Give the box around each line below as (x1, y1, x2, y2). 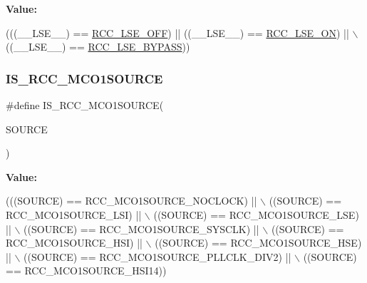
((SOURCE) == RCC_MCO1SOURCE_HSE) (155, 235, 362, 250)
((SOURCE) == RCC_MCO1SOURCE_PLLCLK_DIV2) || (24, 249, 291, 264)
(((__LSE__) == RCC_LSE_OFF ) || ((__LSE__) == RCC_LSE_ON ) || (6, 25, 349, 40)
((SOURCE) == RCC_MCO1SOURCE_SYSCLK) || (24, 221, 259, 236)
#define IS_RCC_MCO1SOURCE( (6, 98, 164, 112)
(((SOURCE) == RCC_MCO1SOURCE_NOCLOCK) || (6, 193, 257, 208)
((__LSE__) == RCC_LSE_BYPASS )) (6, 39, 190, 54)
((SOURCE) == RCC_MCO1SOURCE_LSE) (153, 207, 359, 222)
